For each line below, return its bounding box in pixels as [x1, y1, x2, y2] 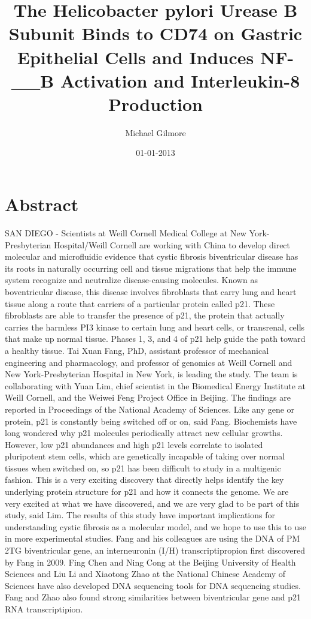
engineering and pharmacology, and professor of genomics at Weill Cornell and [5, 356, 292, 368]
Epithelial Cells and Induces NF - [17, 44, 294, 69]
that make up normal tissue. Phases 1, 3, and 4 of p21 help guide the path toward [5, 332, 306, 345]
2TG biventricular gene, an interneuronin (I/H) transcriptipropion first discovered [5, 544, 306, 557]
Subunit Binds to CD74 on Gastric [8, 21, 303, 46]
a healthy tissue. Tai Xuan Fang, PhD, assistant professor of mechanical [5, 344, 269, 356]
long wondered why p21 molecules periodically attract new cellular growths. [5, 426, 283, 439]
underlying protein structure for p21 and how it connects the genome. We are [5, 485, 289, 498]
